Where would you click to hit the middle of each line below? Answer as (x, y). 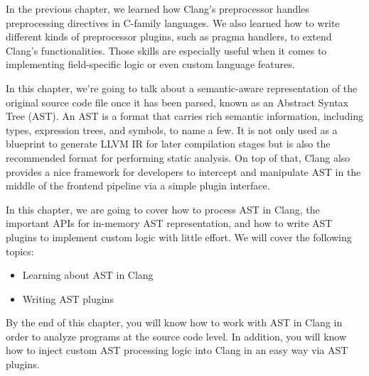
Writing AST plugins (68, 298)
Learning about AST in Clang (88, 275)
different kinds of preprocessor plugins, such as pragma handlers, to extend (169, 37)
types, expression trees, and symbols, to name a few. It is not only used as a (172, 129)
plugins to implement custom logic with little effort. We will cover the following (179, 237)
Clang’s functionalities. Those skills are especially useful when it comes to (166, 50)
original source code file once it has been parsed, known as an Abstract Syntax (177, 102)
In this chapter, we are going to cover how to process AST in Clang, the (163, 209)
